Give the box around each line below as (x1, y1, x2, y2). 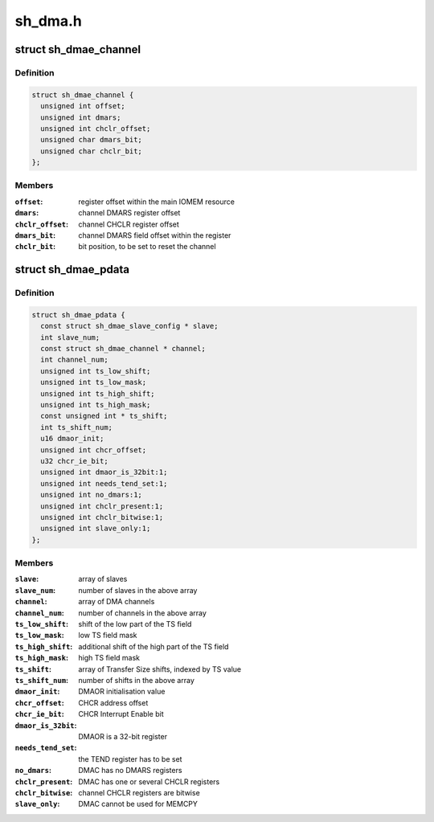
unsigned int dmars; (40, 112, 121, 122)
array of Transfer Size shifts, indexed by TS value (78, 664, 241, 674)
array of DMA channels (78, 597, 155, 607)
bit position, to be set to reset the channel (78, 242, 216, 252)
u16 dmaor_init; (40, 434, 104, 444)
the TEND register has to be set (78, 754, 182, 763)
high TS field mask (78, 653, 141, 663)
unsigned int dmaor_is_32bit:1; (40, 468, 168, 477)
